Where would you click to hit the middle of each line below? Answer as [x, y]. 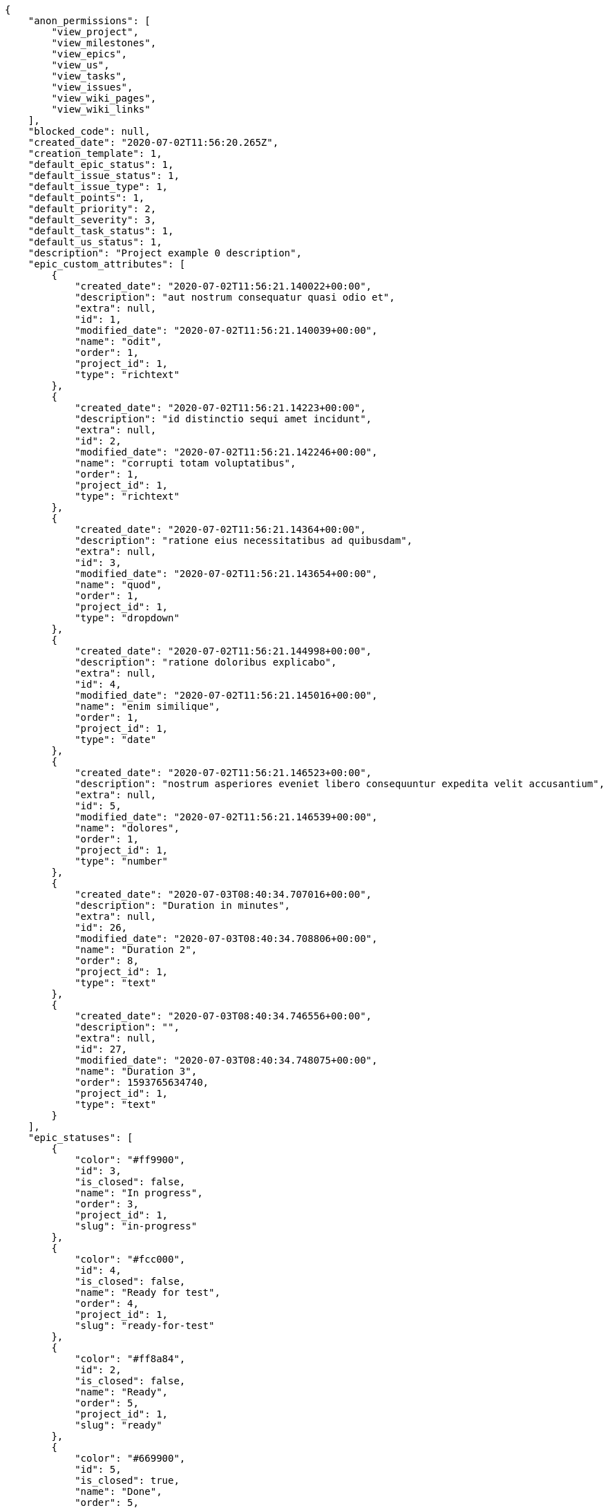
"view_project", [95, 32]
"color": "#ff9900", [130, 1160]
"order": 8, [107, 961]
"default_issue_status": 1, [104, 176]
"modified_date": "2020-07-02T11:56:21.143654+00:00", [226, 574]
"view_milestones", [104, 43]
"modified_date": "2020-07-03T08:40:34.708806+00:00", [226, 939]
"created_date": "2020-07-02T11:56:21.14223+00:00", [220, 408]
